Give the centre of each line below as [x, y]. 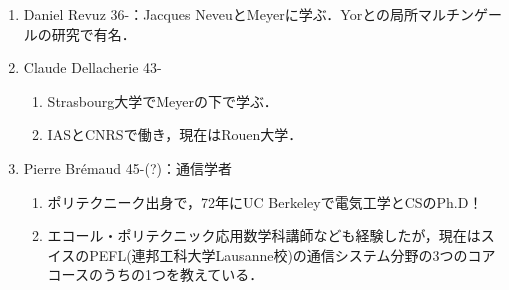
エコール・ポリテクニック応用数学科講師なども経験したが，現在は [264, 235]
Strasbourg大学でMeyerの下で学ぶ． [162, 100]
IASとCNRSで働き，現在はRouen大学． [175, 134]
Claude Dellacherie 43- [92, 67]
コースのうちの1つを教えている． [155, 274]
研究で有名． [93, 33]
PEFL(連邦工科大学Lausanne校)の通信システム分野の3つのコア [292, 254]
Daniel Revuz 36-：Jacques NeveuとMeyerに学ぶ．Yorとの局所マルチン [249, 14]
